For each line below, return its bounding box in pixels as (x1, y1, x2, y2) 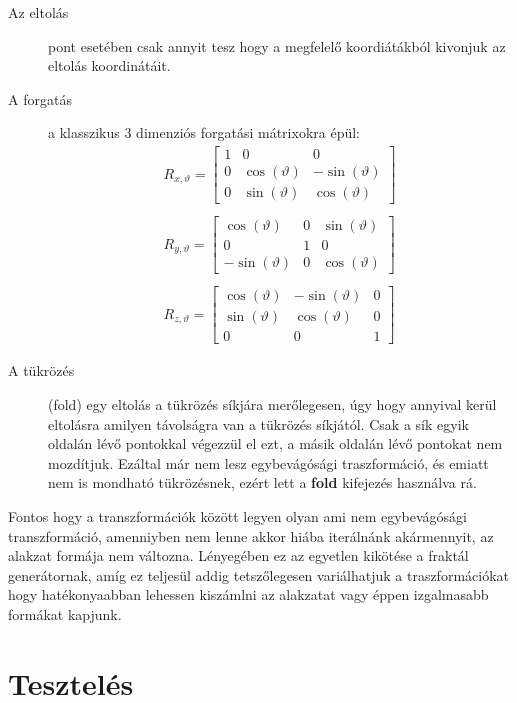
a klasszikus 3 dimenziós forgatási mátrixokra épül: (48, 122, 361, 143)
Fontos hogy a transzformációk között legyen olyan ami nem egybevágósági (8, 505, 467, 526)
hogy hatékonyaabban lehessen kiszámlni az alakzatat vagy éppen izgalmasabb (8, 584, 489, 605)
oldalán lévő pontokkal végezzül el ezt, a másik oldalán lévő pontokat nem (48, 433, 503, 454)
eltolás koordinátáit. (48, 55, 171, 76)
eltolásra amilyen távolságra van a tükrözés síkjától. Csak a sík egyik (48, 413, 469, 434)
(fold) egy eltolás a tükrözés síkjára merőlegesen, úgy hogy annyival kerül (48, 394, 497, 414)
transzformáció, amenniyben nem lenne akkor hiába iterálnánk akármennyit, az (8, 525, 494, 546)
